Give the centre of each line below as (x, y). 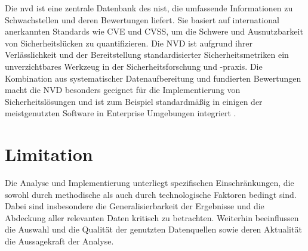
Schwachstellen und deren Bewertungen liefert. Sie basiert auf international (142, 19)
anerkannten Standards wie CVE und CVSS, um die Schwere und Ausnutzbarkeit (154, 31)
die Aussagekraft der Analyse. (59, 241)
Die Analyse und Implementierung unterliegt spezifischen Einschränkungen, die (150, 183)
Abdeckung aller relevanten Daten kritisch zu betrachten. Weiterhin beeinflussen (152, 217)
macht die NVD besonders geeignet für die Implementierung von (123, 90)
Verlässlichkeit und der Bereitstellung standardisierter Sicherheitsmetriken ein (147, 55)
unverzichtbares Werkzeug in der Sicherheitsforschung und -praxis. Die (134, 66)
